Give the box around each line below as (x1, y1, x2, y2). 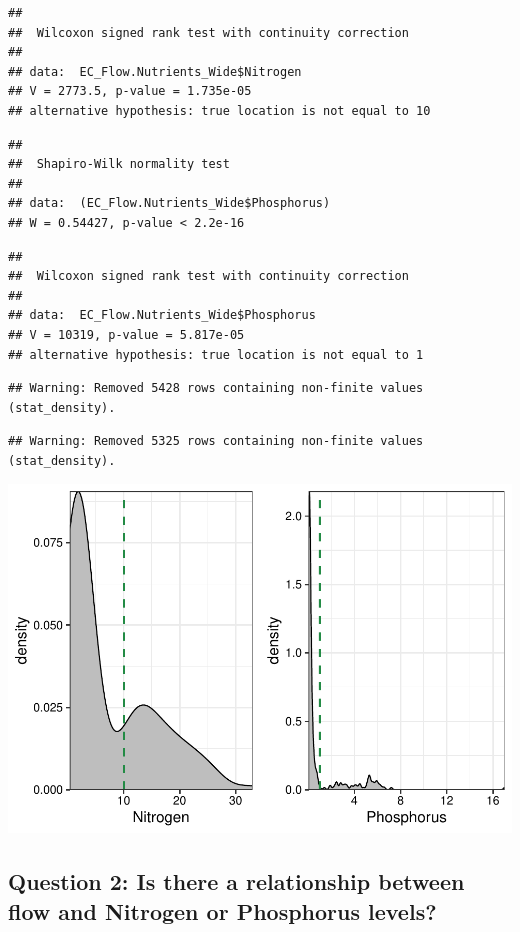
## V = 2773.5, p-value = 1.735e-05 (8, 84, 252, 99)
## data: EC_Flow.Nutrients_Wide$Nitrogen (8, 64, 302, 79)
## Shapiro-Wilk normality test (8, 157, 230, 172)
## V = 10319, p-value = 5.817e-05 (8, 327, 245, 342)
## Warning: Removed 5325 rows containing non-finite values (8, 434, 424, 449)
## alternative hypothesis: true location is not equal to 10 (8, 103, 431, 118)
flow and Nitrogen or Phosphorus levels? (8, 895, 437, 926)
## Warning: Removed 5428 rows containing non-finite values (8, 381, 424, 396)
